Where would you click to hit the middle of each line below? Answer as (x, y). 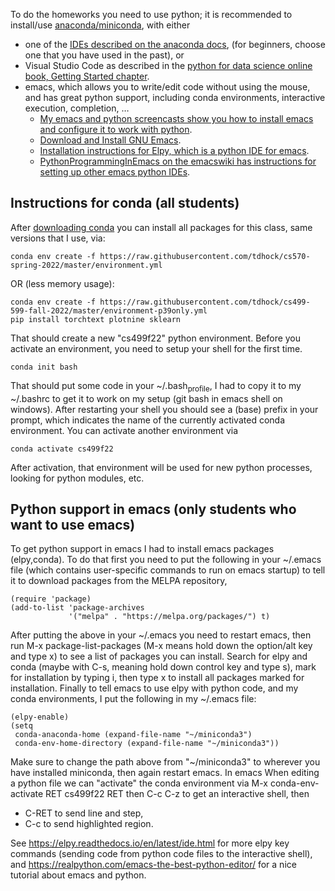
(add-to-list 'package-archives (77, 608)
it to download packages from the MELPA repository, (119, 581)
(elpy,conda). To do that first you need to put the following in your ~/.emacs (166, 560)
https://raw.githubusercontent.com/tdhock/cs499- (205, 302)
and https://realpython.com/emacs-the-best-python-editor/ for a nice (153, 865)
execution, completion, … (77, 108)
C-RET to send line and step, (84, 813)
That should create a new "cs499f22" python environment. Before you (156, 338)
